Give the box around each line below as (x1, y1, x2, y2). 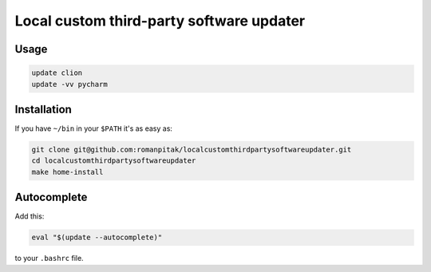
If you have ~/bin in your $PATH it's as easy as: (14, 124, 173, 133)
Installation (14, 102, 72, 116)
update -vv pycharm (31, 80, 108, 89)
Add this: (14, 211, 45, 221)
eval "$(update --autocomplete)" (31, 233, 163, 242)
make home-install (31, 168, 104, 176)
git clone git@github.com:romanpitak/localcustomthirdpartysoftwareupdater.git (31, 145, 352, 155)
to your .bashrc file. (14, 254, 84, 263)
